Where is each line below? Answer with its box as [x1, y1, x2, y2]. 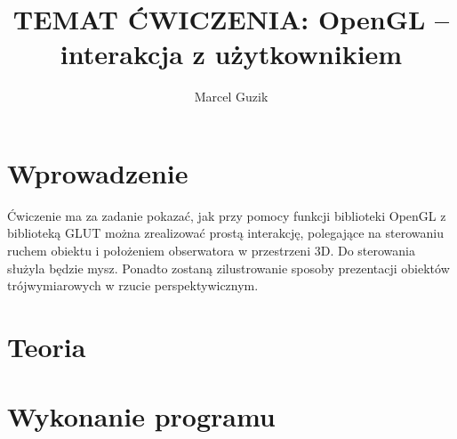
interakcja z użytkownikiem [60, 36, 403, 72]
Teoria [7, 329, 86, 364]
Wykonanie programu [7, 398, 276, 435]
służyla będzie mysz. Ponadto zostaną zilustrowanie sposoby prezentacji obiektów [7, 258, 450, 277]
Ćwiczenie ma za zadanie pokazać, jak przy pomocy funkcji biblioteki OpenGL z [7, 206, 446, 224]
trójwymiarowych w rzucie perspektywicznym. [7, 276, 259, 295]
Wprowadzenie [7, 154, 188, 191]
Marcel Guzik [194, 87, 269, 106]
